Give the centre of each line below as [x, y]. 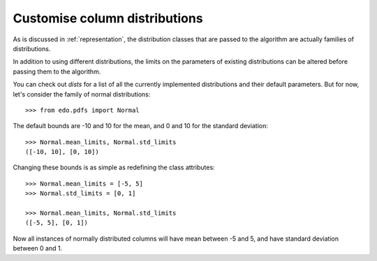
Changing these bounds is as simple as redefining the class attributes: [114, 167]
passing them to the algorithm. [57, 71]
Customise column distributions [108, 18]
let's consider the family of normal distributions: [82, 94]
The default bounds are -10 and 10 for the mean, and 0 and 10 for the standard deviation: [141, 126]
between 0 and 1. [38, 248]
